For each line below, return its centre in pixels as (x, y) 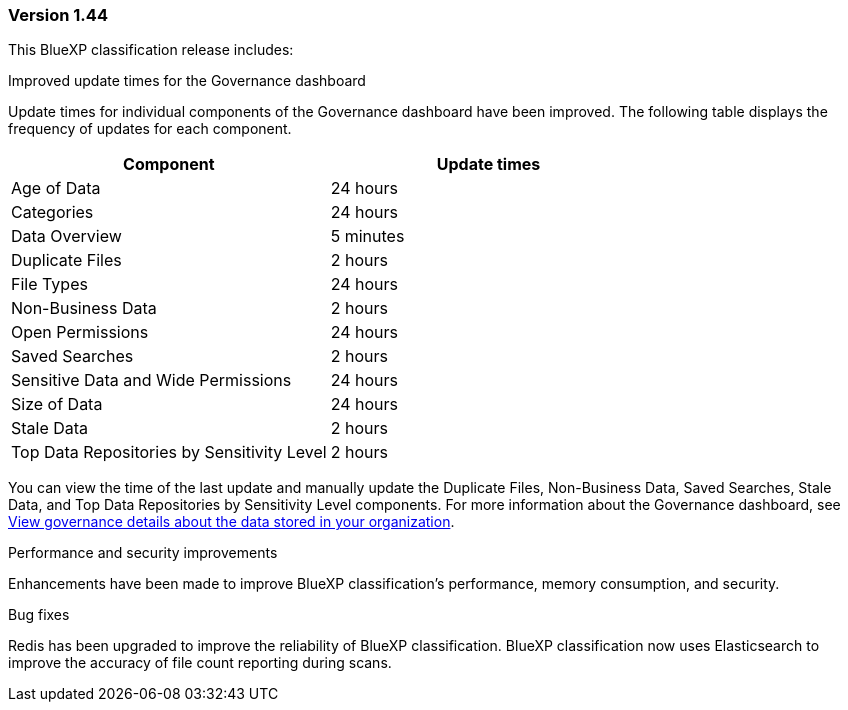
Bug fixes (39, 615)
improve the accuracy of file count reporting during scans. (200, 663)
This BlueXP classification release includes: (151, 50)
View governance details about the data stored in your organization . (231, 522)
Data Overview (66, 236)
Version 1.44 (58, 15)
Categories (52, 212)
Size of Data (57, 404)
